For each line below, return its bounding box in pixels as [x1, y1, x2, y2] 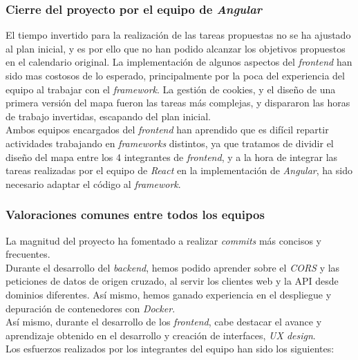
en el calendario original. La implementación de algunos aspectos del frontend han [6, 55, 352, 69]
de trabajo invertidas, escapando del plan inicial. [6, 108, 211, 123]
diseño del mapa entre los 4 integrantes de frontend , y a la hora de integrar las [6, 149, 338, 164]
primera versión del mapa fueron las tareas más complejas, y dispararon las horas [6, 95, 350, 110]
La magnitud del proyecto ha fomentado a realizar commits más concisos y [6, 233, 321, 247]
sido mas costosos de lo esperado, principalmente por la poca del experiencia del [6, 68, 345, 82]
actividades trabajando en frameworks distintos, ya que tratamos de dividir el [6, 135, 334, 150]
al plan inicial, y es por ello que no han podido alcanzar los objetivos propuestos [6, 41, 346, 55]
